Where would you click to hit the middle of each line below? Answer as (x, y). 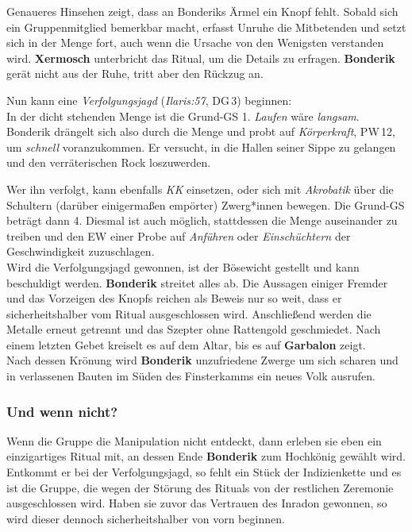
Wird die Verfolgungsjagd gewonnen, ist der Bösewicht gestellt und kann (183, 266)
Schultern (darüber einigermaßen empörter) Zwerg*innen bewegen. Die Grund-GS (206, 204)
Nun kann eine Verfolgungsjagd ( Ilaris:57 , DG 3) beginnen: (149, 100)
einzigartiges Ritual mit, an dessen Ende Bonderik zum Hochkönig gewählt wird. (206, 456)
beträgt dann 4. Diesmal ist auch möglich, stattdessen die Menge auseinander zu (202, 220)
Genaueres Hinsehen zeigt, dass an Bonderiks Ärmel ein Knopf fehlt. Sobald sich (202, 11)
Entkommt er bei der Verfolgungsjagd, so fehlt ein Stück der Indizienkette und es (204, 472)
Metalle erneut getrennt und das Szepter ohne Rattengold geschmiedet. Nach (194, 329)
